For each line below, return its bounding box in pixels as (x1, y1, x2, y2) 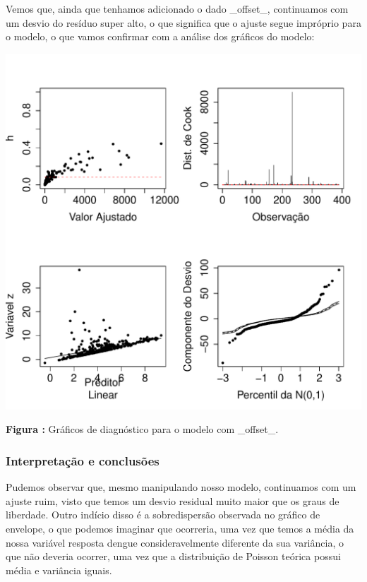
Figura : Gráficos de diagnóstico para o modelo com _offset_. (6, 422, 279, 436)
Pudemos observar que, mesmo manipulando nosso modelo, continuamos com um (6, 480, 356, 494)
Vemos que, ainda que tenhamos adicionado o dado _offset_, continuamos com (6, 1, 349, 16)
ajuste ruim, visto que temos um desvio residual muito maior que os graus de (6, 493, 339, 508)
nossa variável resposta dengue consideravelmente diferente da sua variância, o (6, 535, 344, 550)
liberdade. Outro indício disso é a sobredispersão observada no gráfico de (6, 507, 320, 522)
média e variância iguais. (6, 562, 112, 577)
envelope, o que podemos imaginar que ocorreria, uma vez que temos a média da (6, 521, 354, 535)
